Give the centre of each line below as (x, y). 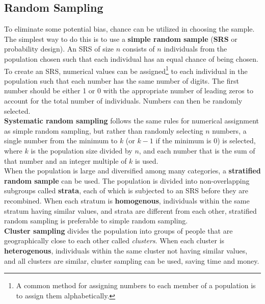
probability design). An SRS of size (59, 49)
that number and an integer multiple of (65, 160)
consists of (139, 49)
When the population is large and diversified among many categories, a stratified (132, 171)
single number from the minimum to (61, 141)
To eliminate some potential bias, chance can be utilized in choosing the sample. (129, 29)
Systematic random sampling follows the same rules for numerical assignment (131, 121)
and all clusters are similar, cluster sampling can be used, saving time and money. (132, 260)
